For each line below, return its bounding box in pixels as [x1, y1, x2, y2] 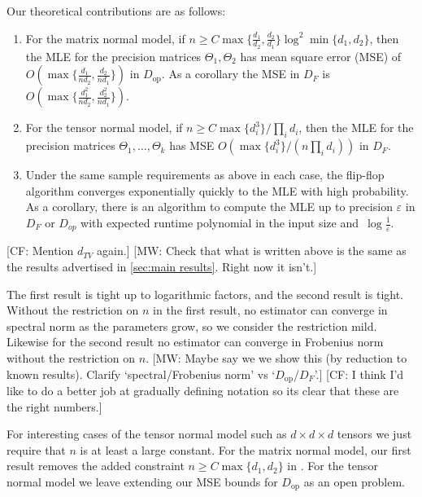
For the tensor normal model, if [25, 119, 183, 136]
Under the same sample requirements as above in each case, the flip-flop [25, 166, 385, 183]
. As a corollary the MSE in [161, 65, 300, 82]
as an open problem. [303, 473, 405, 490]
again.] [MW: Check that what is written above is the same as [97, 242, 407, 259]
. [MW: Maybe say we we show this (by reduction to [146, 350, 407, 367]
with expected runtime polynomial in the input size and [80, 214, 359, 231]
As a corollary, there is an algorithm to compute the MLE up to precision [25, 198, 393, 215]
